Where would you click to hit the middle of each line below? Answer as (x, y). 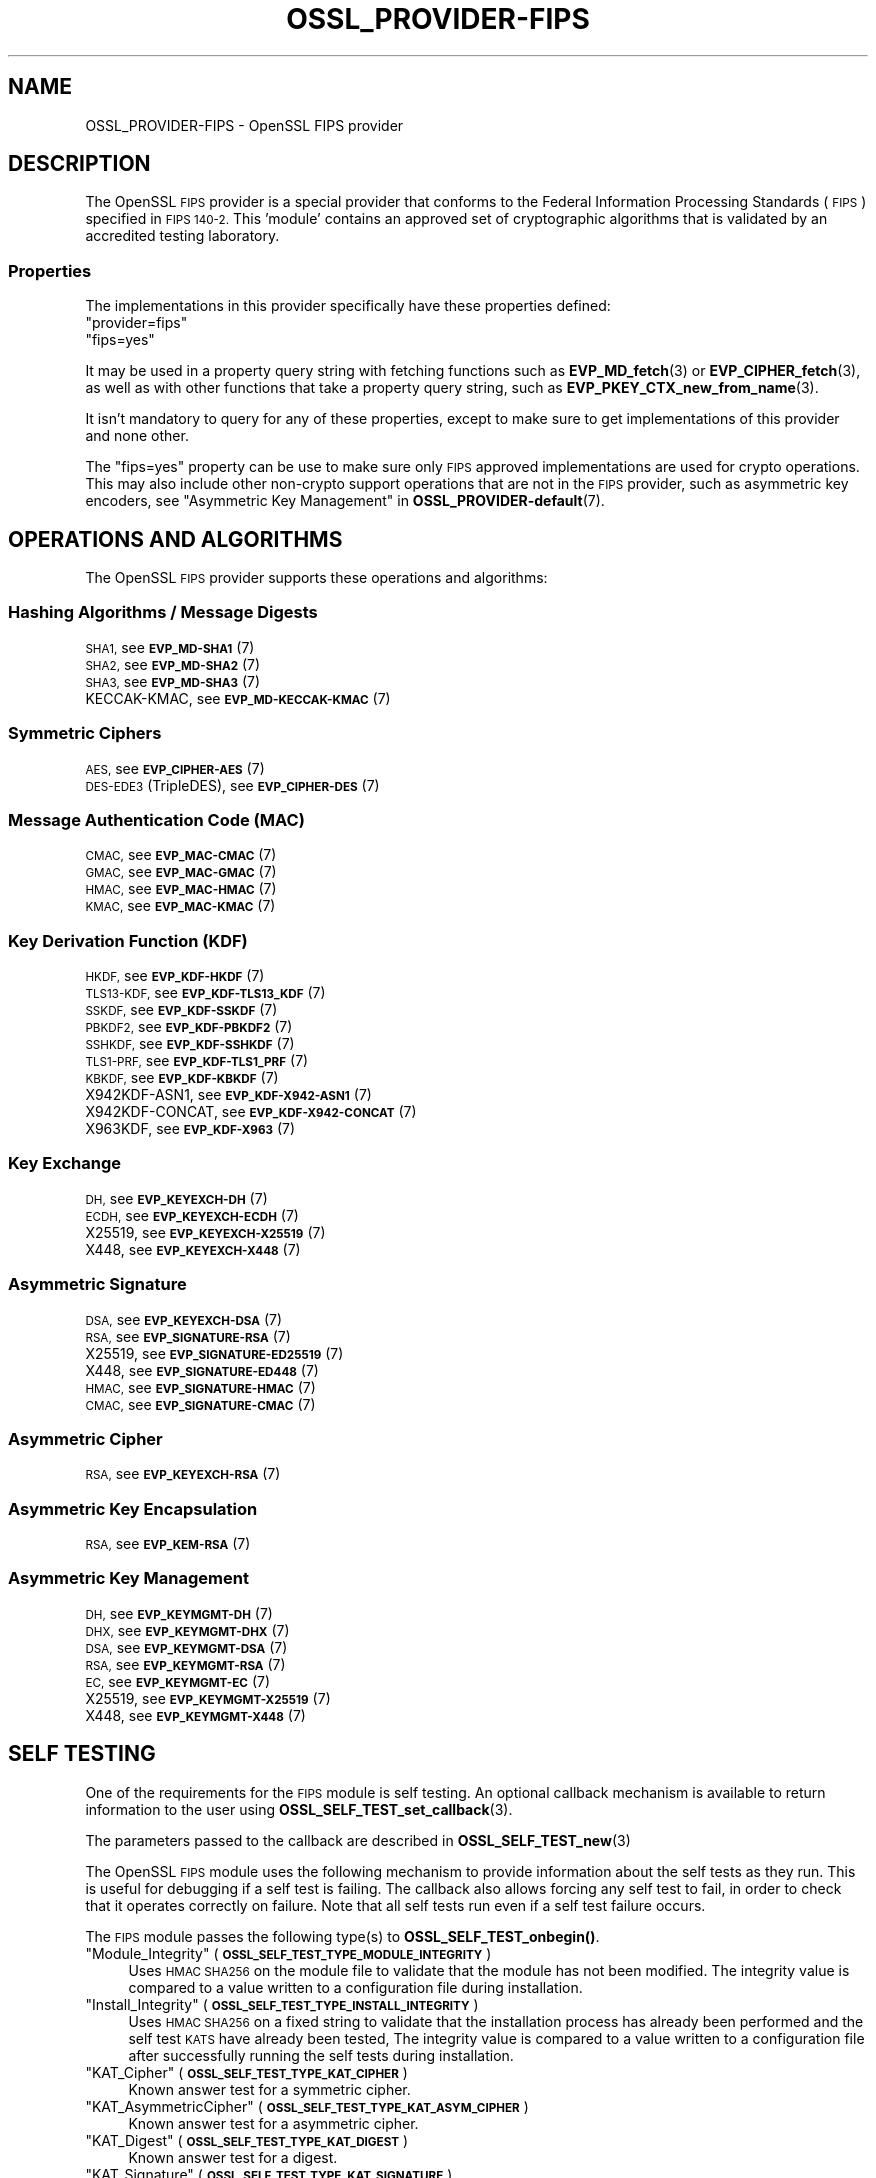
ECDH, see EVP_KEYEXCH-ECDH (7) (192, 1215)
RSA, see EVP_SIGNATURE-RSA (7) (188, 1336)
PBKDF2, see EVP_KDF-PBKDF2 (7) (189, 1027)
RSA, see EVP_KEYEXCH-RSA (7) (183, 1474)
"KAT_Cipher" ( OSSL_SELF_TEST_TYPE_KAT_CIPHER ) (246, 2072)
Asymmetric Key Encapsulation (133, 1508)
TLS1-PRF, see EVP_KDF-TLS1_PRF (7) (197, 1061)
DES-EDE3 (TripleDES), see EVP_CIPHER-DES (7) (232, 785)
